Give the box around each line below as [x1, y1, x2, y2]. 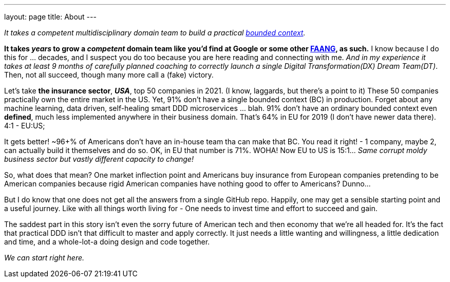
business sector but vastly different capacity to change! [4, 155, 194, 163]
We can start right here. [4, 253, 85, 262]
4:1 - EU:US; [4, 121, 45, 130]
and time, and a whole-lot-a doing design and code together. [4, 237, 210, 246]
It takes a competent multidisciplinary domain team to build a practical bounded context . [4, 28, 306, 37]
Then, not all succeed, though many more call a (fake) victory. [4, 70, 214, 79]
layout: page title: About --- [4, 12, 97, 21]
